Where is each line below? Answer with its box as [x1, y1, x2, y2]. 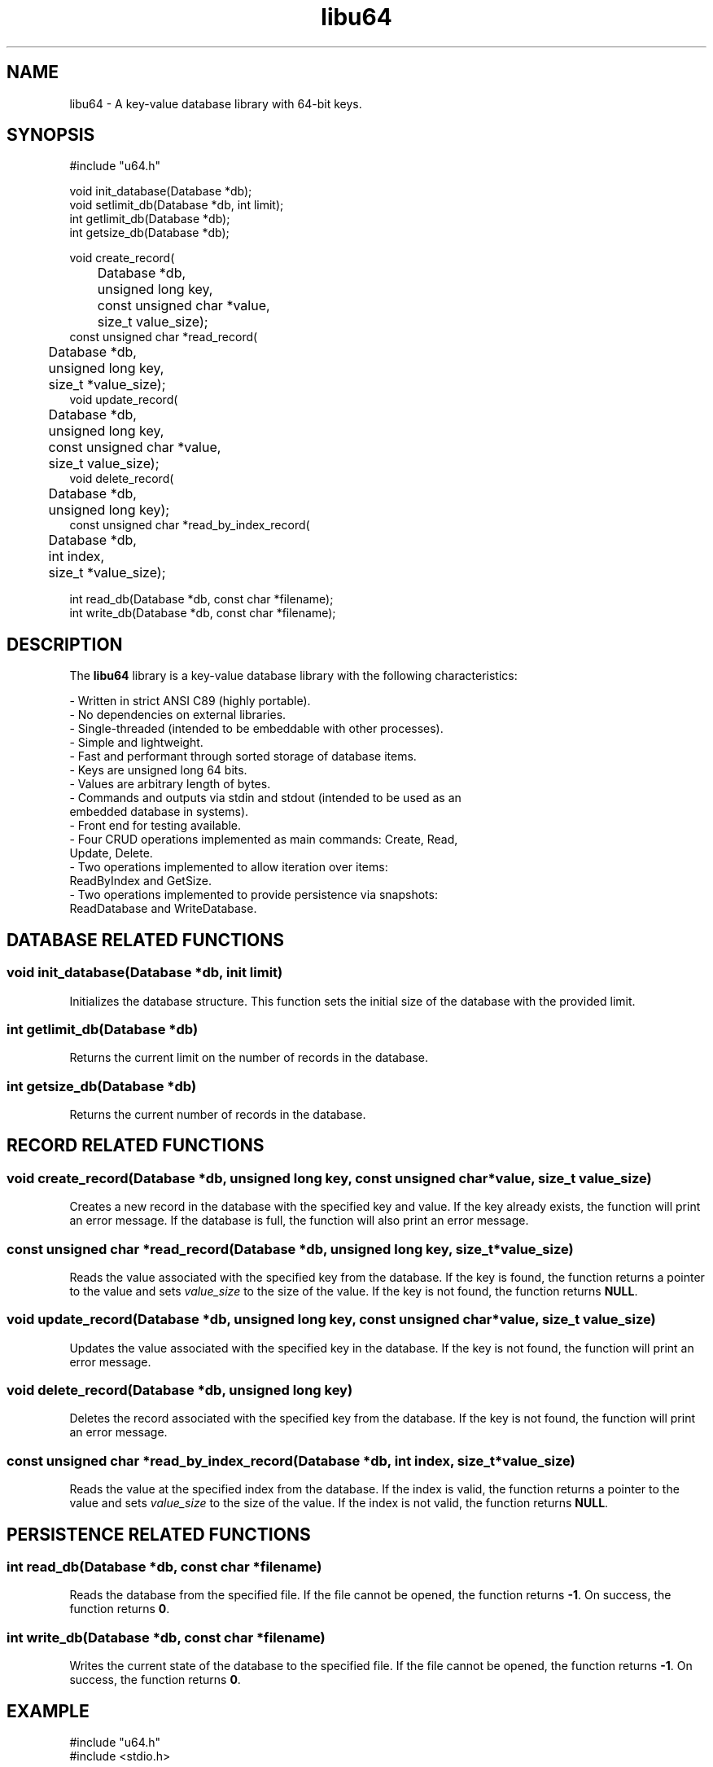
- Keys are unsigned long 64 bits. [69, 763, 247, 778]
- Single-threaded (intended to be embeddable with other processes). [69, 721, 444, 736]
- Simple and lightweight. [69, 735, 203, 750]
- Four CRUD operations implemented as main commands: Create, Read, [69, 832, 458, 847]
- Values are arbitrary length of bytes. [69, 777, 271, 791]
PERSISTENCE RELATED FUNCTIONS [7, 1524, 311, 1545]
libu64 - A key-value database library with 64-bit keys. [69, 96, 362, 111]
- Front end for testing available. [69, 818, 242, 833]
